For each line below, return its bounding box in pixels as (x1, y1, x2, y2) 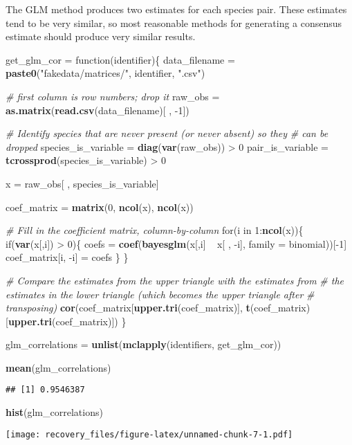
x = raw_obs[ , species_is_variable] (6, 176, 159, 190)
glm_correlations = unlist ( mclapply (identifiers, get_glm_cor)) (6, 337, 281, 352)
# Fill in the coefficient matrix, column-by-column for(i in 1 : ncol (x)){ (6, 223, 304, 237)
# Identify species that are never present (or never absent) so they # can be (6, 126, 328, 140)
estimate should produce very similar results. (6, 29, 196, 44)
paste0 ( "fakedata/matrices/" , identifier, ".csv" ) (6, 66, 205, 80)
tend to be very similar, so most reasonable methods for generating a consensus (6, 15, 342, 30)
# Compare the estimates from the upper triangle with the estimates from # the (6, 273, 344, 287)
